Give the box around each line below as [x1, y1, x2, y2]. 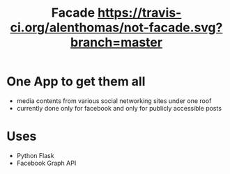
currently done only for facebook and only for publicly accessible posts [16, 104, 222, 112]
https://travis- [97, 5, 182, 21]
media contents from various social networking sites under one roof [16, 96, 212, 105]
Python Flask [16, 151, 54, 159]
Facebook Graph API [16, 159, 77, 167]
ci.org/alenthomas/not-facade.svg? [10, 19, 223, 35]
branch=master [70, 35, 163, 50]
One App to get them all [6, 74, 146, 90]
